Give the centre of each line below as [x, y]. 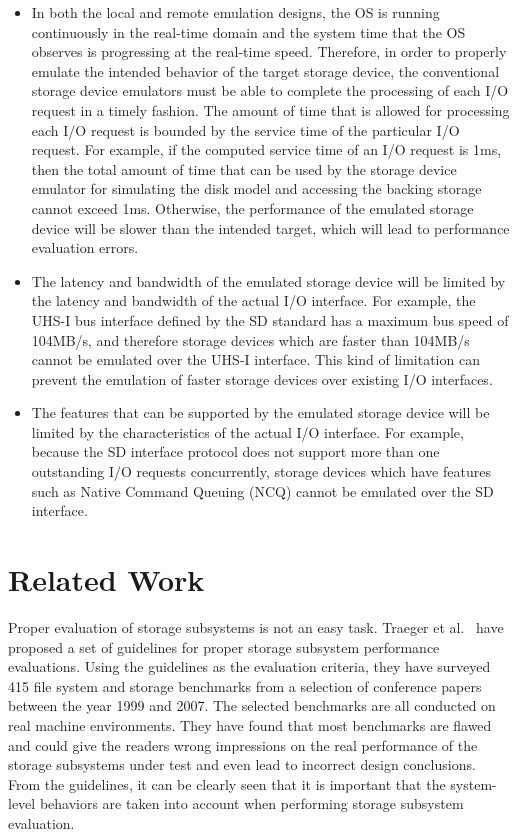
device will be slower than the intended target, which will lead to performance [270, 227]
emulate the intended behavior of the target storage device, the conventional [265, 70]
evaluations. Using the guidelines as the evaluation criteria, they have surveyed [249, 666]
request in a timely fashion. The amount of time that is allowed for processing [270, 109]
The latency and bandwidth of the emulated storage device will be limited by [268, 280]
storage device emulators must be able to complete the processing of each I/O [270, 90]
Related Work [106, 579]
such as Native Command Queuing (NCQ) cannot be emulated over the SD [262, 490]
